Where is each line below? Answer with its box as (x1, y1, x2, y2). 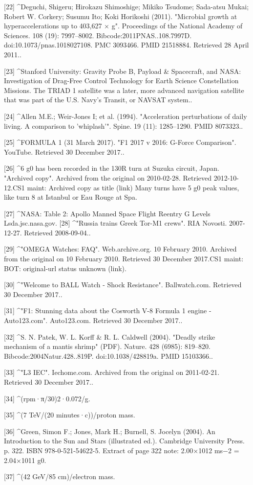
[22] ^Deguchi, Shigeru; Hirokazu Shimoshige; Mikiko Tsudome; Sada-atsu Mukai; (4, 1, 249, 11)
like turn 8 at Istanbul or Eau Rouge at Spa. (4, 192, 137, 202)
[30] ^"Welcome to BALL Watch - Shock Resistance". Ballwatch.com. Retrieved (4, 279, 242, 290)
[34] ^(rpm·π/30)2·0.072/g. (4, 393, 90, 403)
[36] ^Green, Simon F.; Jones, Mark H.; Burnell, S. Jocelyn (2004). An (4, 426, 215, 436)
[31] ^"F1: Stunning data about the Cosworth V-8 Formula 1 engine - (4, 305, 211, 316)
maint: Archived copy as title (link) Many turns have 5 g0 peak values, (27, 182, 239, 192)
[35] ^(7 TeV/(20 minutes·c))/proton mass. (4, 410, 135, 420)
